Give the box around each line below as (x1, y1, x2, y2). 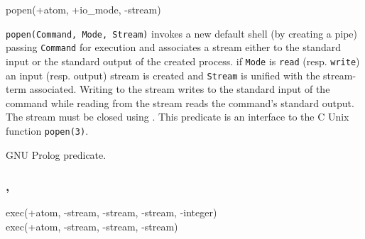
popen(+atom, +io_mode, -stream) (6, 2, 161, 16)
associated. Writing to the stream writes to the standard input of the (29, 82, 330, 96)
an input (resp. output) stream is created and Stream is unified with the (6, 67, 320, 82)
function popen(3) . (6, 123, 89, 138)
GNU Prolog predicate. (6, 147, 107, 162)
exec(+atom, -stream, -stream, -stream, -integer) (6, 205, 217, 220)
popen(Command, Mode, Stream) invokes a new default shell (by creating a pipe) (6, 26, 358, 40)
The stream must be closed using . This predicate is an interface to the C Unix (6, 109, 349, 124)
